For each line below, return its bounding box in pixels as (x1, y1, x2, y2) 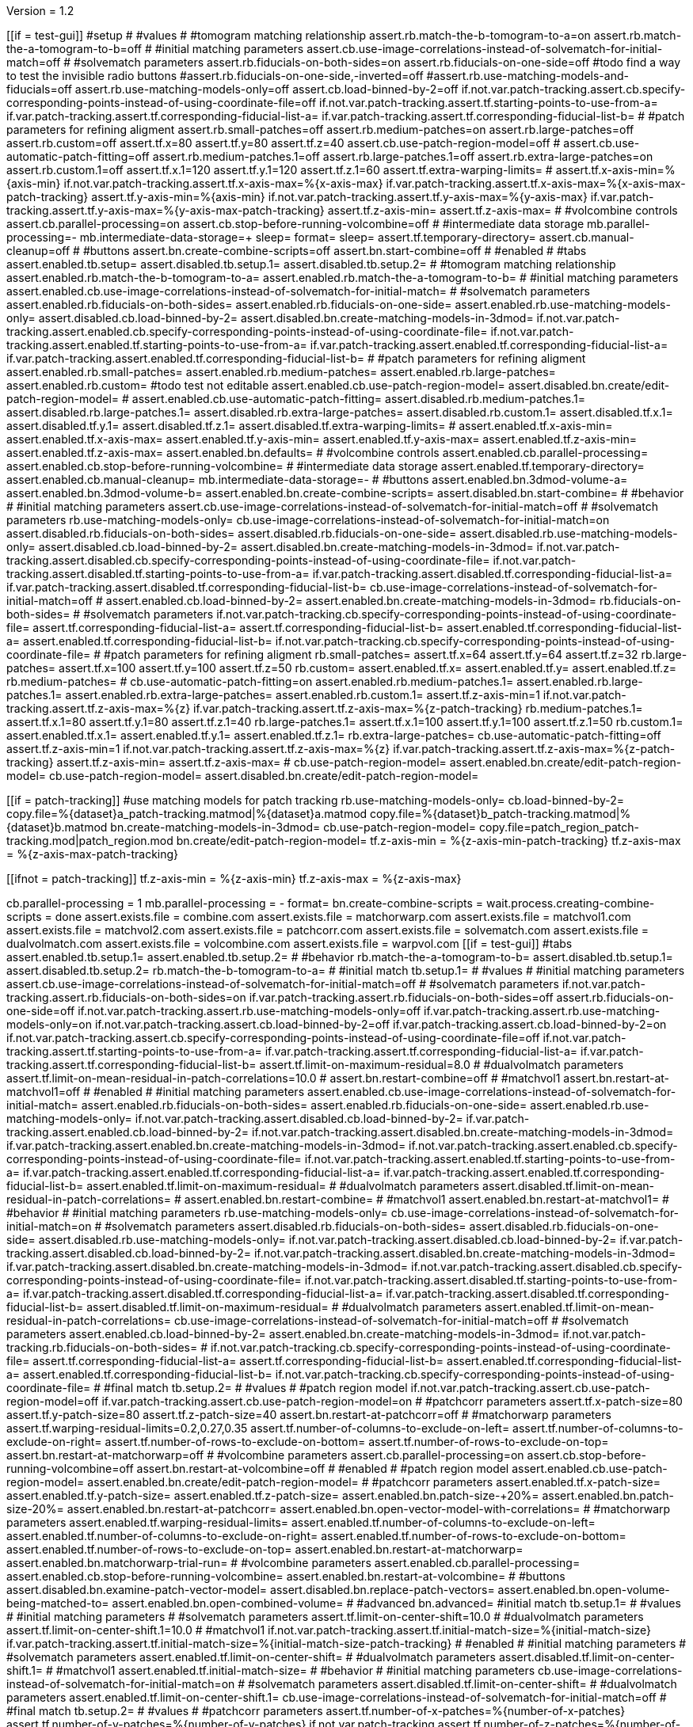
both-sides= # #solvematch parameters (6, 607, 214, 621)
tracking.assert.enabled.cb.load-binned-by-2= (6, 1125, 249, 1139)
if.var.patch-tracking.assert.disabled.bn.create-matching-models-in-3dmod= (6, 1260, 409, 1273)
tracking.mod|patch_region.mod (6, 834, 173, 847)
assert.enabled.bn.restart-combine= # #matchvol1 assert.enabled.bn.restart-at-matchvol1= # (184, 1193, 669, 1206)
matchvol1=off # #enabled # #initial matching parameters (6, 1085, 305, 1098)
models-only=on (6, 1018, 92, 1031)
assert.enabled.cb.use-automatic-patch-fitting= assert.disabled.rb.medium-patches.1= (131, 392, 585, 405)
